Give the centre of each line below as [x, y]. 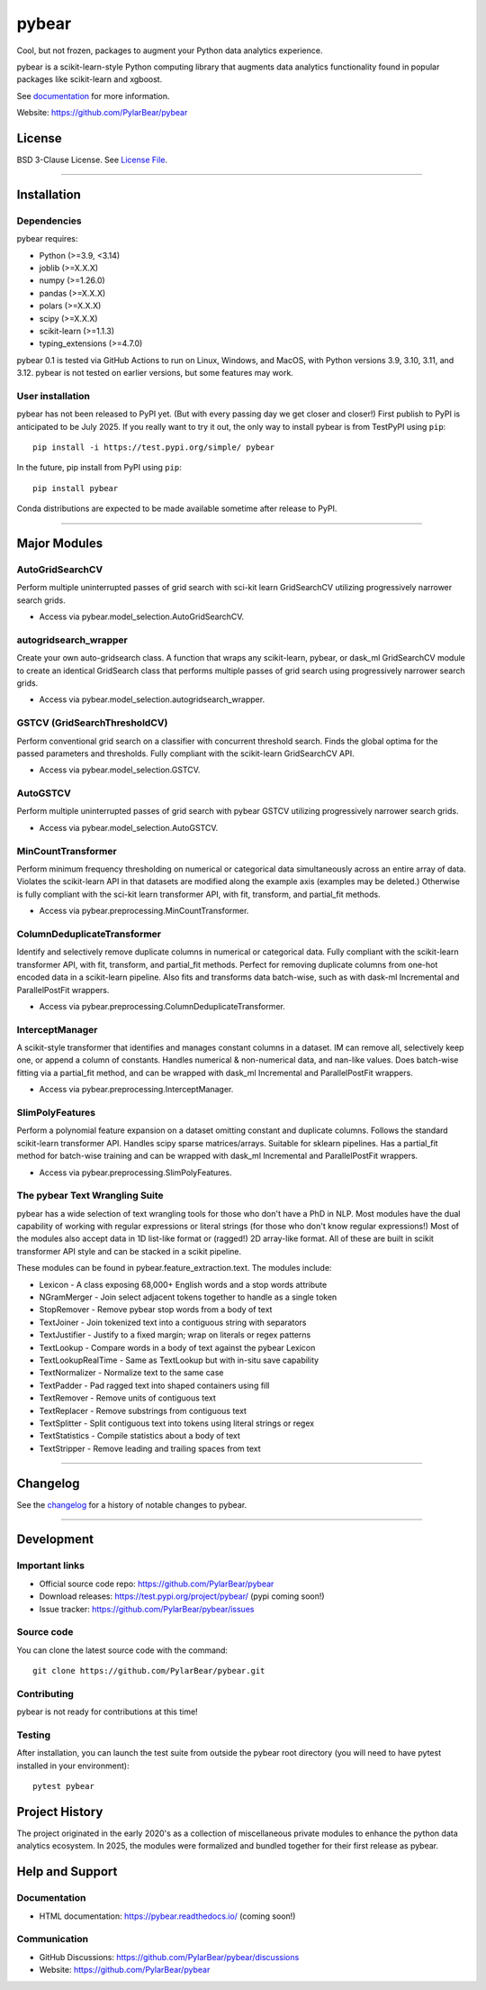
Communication [53, 1940]
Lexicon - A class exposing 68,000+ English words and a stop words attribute [183, 1284]
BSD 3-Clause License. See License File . [92, 160]
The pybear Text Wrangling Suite [90, 1196]
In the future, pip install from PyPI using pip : [99, 468]
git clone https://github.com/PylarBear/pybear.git [149, 1671]
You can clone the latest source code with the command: [122, 1650]
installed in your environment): [73, 1766]
